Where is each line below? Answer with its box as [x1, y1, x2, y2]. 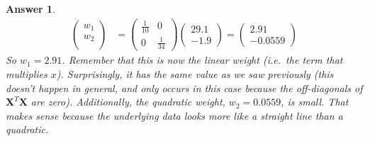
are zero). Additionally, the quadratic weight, [30, 94, 225, 109]
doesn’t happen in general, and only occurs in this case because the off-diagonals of [6, 80, 363, 95]
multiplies [6, 67, 47, 81]
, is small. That [281, 94, 349, 109]
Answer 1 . [6, 1, 55, 16]
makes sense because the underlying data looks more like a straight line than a [6, 108, 343, 123]
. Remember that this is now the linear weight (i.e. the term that [62, 52, 343, 67]
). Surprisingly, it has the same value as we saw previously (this [56, 67, 334, 81]
